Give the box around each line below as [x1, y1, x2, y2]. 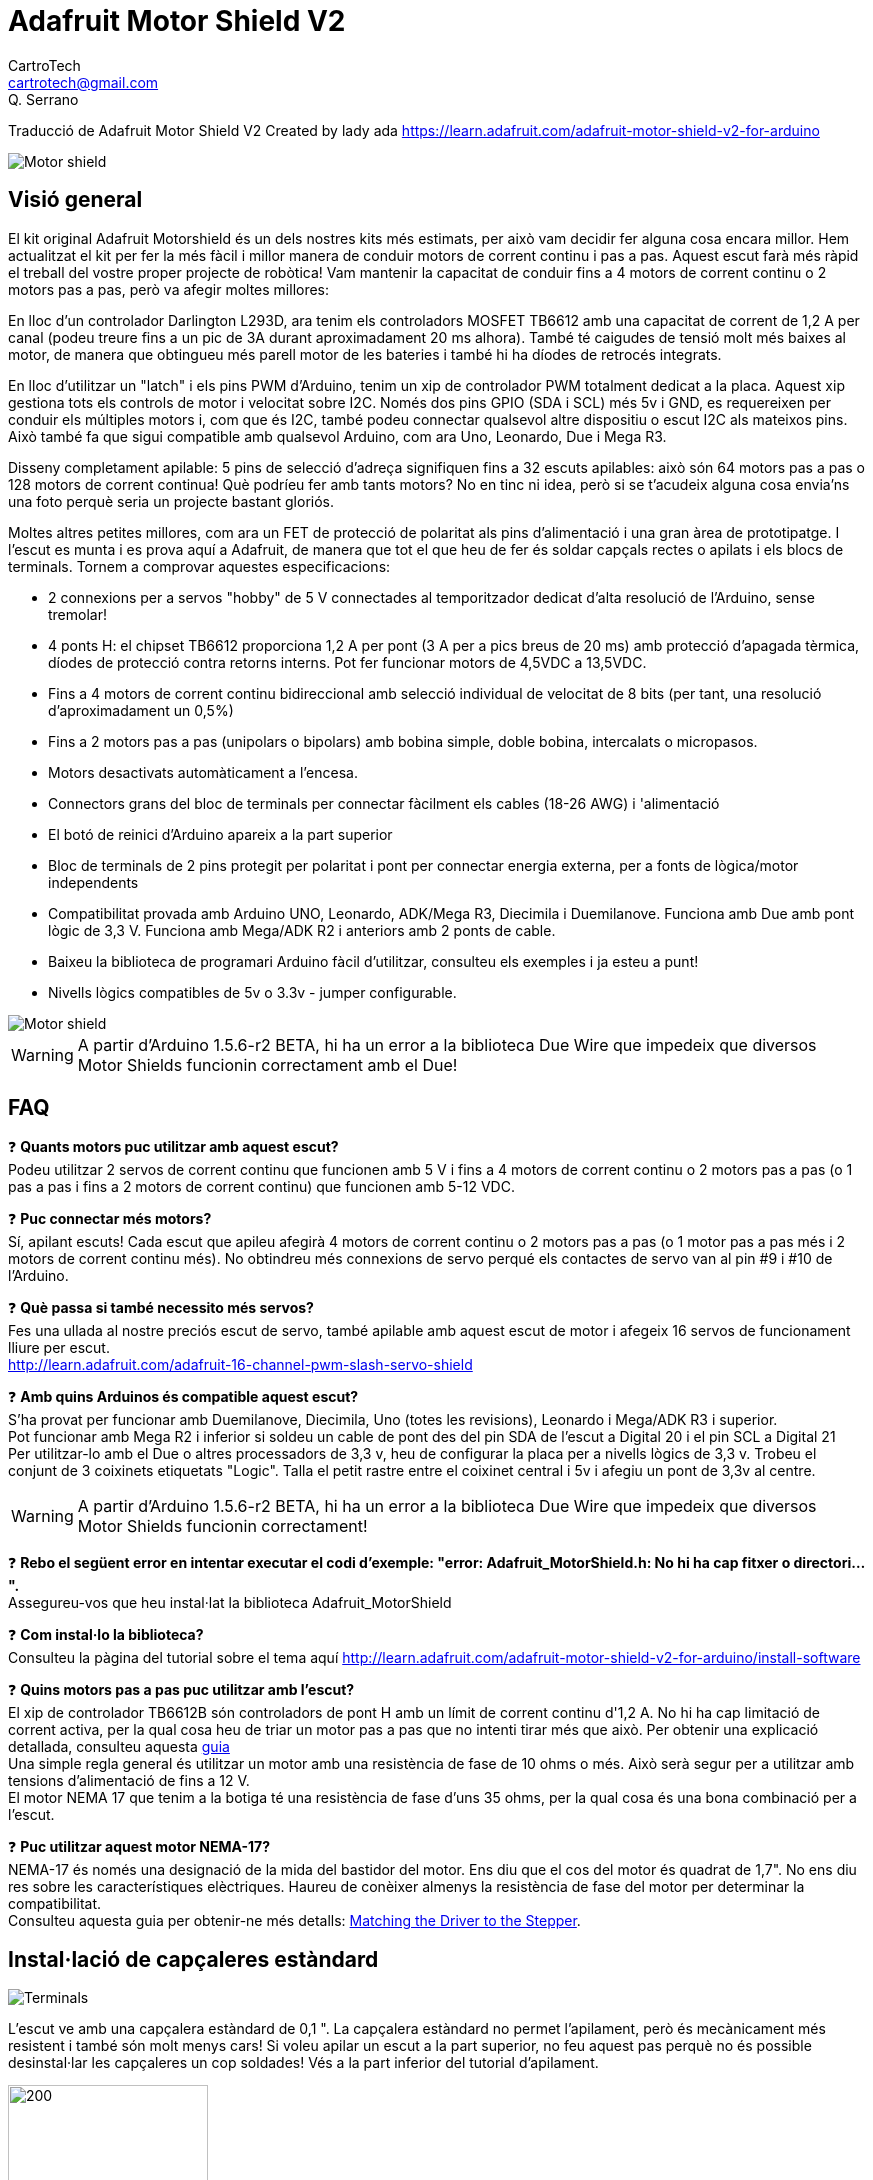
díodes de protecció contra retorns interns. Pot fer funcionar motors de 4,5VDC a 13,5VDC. [48, 653, 647, 671]
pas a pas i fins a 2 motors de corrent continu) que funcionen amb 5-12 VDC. [8, 1178, 515, 1196]
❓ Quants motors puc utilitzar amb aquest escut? [8, 1138, 339, 1156]
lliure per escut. [8, 1339, 110, 1357]
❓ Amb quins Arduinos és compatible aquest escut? [8, 1388, 359, 1406]
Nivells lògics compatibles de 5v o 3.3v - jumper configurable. [48, 983, 457, 1001]
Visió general [8, 187, 143, 213]
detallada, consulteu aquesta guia [8, 1738, 230, 1756]
